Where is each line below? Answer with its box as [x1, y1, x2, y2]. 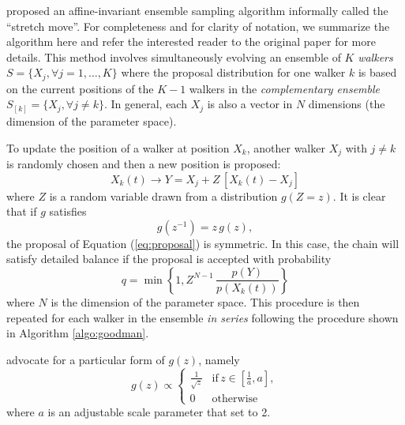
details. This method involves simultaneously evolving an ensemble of [6, 48, 341, 65]
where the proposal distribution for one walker [121, 64, 346, 81]
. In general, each [103, 96, 187, 112]
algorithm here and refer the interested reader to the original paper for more [6, 33, 376, 50]
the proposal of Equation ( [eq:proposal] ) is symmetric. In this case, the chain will [6, 235, 399, 251]
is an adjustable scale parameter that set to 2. [47, 403, 271, 419]
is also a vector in [207, 96, 293, 112]
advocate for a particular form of [6, 351, 165, 367]
